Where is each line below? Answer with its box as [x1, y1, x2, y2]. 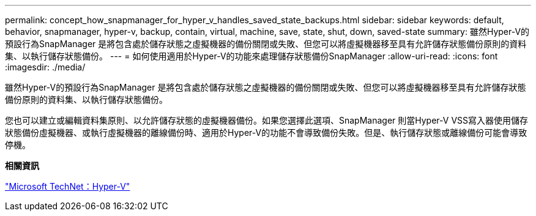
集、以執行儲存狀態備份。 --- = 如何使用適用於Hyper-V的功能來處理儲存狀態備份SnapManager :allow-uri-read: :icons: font [5, 51, 498, 61]
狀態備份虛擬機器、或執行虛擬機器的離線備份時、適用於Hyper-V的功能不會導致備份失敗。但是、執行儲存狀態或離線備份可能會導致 [5, 127, 527, 138]
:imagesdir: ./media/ [5, 62, 86, 72]
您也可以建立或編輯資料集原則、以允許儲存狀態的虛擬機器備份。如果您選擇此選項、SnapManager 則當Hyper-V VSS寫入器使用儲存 [5, 115, 529, 125]
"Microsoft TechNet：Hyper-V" [5, 181, 130, 192]
